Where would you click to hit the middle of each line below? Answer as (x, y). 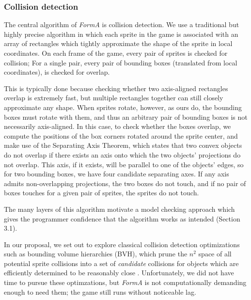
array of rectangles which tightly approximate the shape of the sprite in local (118, 43)
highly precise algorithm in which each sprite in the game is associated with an (121, 34)
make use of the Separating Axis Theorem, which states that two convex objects (123, 145)
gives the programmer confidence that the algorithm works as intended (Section (122, 218)
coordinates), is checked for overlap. (57, 72)
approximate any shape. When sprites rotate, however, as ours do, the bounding (123, 107)
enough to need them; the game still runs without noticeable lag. (100, 292)
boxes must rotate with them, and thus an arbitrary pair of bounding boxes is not (126, 117)
